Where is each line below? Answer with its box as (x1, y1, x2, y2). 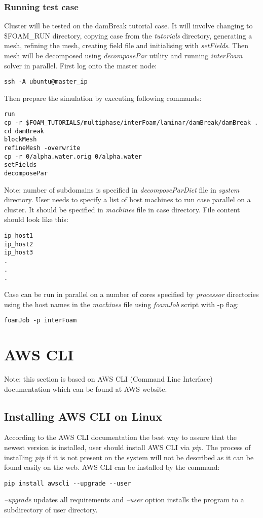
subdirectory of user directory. (4, 504, 98, 514)
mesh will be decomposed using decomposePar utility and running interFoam (4, 50, 243, 60)
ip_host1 (4, 232, 33, 240)
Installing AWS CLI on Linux (4, 408, 162, 424)
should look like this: (4, 214, 68, 225)
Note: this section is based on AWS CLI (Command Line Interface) (4, 373, 213, 384)
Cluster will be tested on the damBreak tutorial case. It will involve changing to (4, 20, 253, 31)
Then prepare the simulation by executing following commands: (4, 92, 202, 103)
